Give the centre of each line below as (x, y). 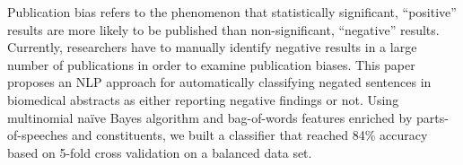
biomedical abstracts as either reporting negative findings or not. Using (203, 99)
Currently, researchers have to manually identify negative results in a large (212, 47)
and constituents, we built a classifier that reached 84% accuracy (250, 135)
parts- (432, 117)
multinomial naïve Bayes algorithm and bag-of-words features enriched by (210, 117)
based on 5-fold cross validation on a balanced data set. (160, 152)
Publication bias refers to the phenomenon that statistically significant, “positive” (232, 12)
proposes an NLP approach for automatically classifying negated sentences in (219, 82)
